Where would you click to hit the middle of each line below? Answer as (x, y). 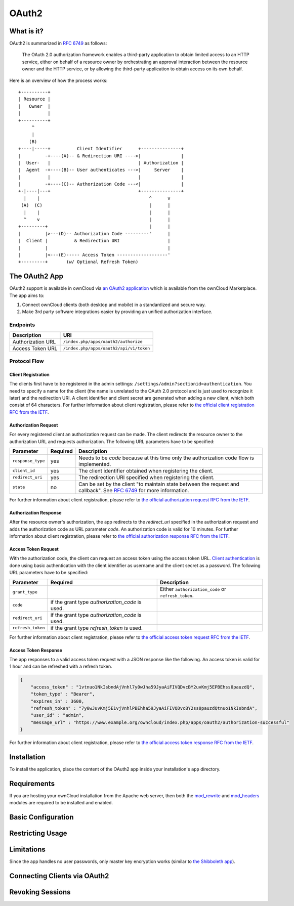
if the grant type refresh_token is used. (96, 628)
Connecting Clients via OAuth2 (59, 876)
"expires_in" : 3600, (57, 701)
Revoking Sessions (40, 892)
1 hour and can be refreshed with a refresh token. (61, 666)
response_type (29, 461)
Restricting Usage (38, 833)
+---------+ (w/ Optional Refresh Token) (78, 262)
